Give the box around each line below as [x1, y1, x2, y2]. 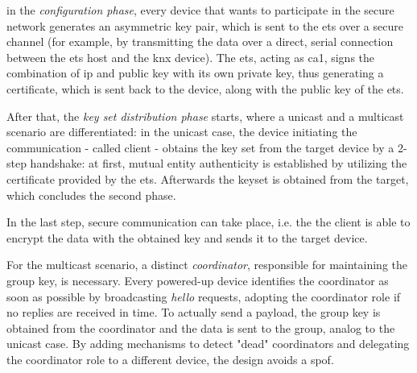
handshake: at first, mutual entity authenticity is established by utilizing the [30, 155, 407, 172]
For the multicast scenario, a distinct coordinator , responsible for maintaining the [6, 256, 408, 273]
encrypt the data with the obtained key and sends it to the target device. [6, 229, 368, 246]
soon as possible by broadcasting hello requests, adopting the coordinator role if [6, 288, 401, 305]
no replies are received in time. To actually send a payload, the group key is [6, 304, 381, 321]
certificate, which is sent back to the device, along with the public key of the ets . [6, 80, 404, 97]
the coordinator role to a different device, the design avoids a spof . [6, 350, 334, 367]
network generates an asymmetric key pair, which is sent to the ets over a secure [6, 17, 403, 34]
